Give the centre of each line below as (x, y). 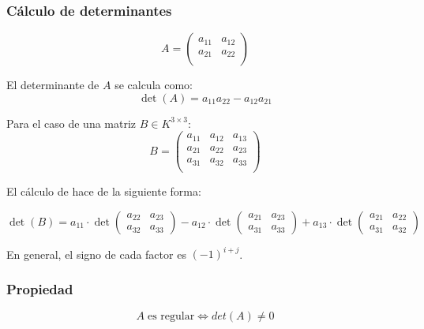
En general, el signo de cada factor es (96, 254)
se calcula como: (154, 85)
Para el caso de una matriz (71, 123)
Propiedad (40, 288)
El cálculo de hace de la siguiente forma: (104, 191)
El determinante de (53, 85)
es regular (171, 316)
